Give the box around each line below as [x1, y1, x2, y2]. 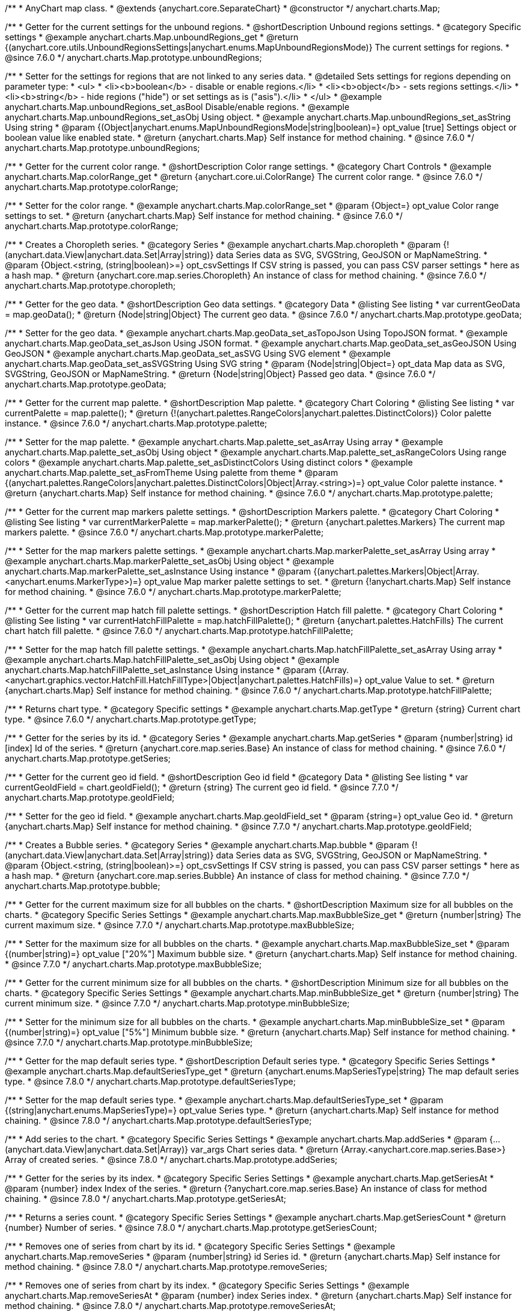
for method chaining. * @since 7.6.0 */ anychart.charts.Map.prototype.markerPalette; [5, 587, 341, 597]
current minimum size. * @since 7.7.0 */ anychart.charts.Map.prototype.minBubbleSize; [5, 998, 350, 1008]
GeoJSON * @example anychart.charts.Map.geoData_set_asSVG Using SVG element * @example [5, 348, 391, 359]
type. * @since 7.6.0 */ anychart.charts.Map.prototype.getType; [5, 714, 257, 724]
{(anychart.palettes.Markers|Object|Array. [313, 566, 480, 576]
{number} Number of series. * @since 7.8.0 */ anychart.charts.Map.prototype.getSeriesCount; [5, 1222, 377, 1233]
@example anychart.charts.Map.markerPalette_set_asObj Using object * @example [5, 556, 334, 566]
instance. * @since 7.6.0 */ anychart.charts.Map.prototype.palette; [5, 418, 268, 428]
